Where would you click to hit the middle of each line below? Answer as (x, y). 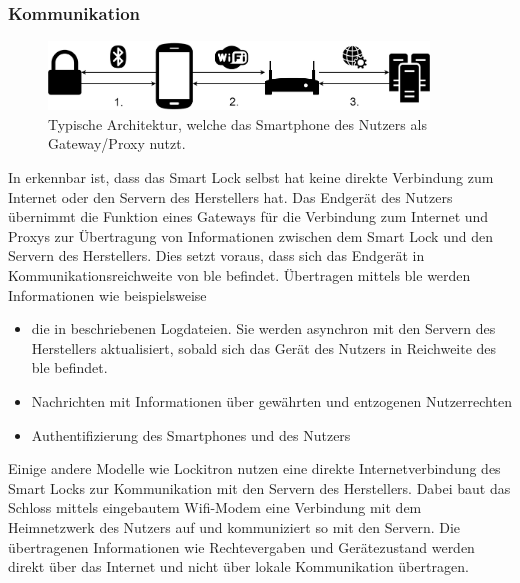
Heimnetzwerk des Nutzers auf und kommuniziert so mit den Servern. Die (234, 526)
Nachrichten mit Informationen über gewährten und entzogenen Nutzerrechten (271, 400)
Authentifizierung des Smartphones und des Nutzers (191, 434)
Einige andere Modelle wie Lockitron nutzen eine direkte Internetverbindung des (254, 468)
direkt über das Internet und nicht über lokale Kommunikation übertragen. (238, 566)
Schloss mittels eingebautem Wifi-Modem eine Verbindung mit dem (215, 507)
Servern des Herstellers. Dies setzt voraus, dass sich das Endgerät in (216, 255)
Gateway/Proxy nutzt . (117, 143)
